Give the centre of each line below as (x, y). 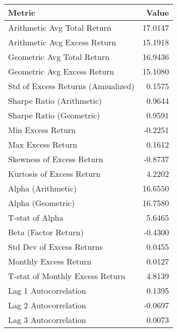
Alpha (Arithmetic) (43, 188)
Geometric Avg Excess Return (61, 71)
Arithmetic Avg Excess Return (62, 42)
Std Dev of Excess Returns (55, 247)
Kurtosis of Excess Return (54, 174)
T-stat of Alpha (36, 217)
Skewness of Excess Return (56, 159)
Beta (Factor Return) (46, 232)
